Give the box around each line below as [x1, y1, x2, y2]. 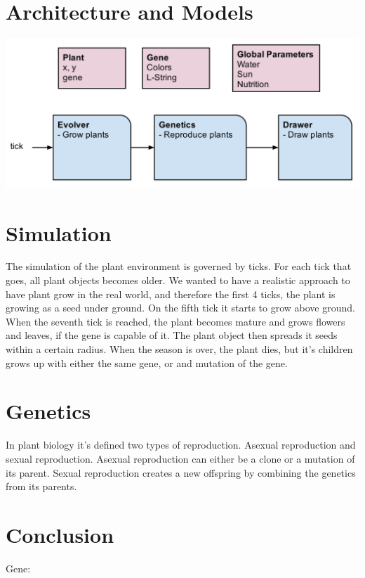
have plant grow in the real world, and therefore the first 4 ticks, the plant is [6, 286, 336, 301]
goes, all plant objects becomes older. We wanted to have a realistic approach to [6, 273, 350, 288]
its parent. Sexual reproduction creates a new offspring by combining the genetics [6, 465, 356, 480]
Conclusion [6, 520, 114, 548]
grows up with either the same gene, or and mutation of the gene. [6, 355, 288, 370]
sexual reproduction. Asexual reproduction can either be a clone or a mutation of [6, 451, 355, 465]
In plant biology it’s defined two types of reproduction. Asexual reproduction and [6, 437, 356, 452]
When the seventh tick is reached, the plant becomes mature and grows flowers [6, 314, 345, 328]
